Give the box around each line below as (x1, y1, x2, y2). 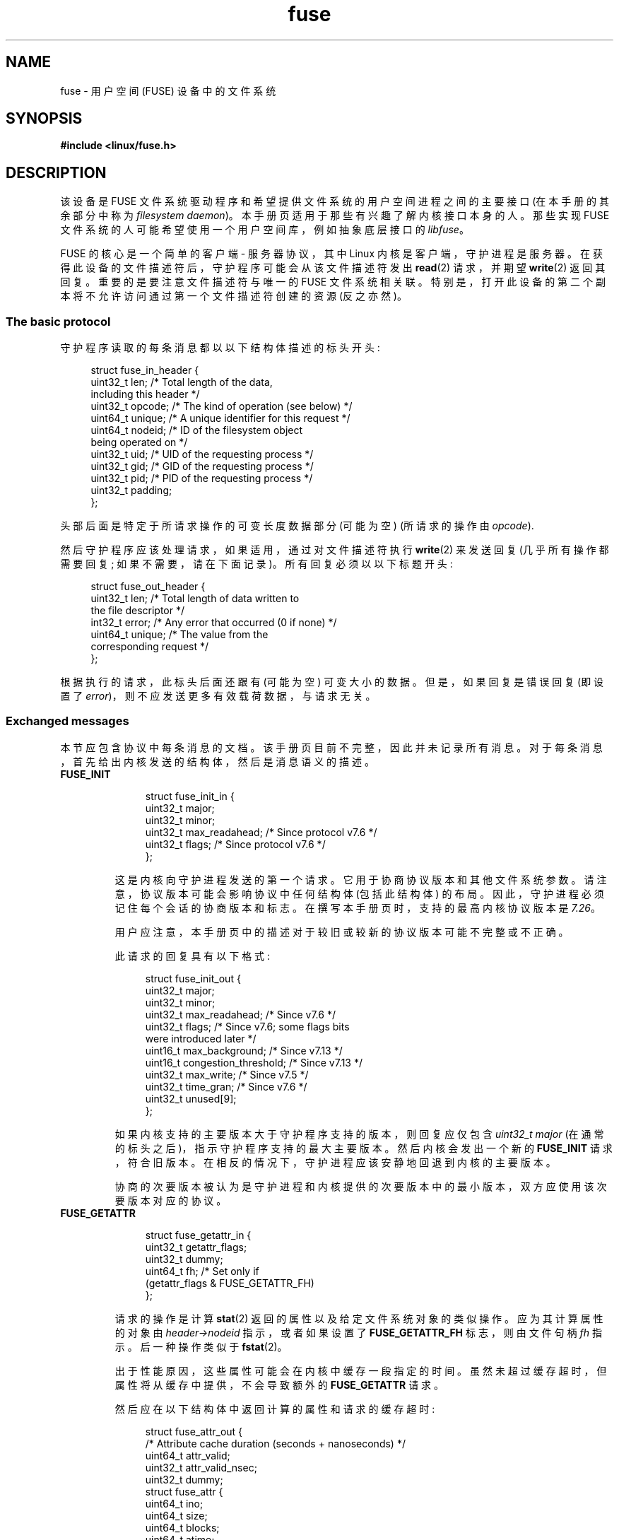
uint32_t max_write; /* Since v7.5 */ (145, 1068, 309, 1081)
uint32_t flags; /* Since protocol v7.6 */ (145, 837, 326, 850)
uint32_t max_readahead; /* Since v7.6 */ (145, 1008, 336, 1021)
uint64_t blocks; (145, 1521, 220, 1534)
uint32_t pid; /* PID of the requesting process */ (90, 472, 313, 485)
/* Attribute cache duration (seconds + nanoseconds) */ (145, 1437, 406, 1450)
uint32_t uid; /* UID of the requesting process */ (90, 448, 314, 461)
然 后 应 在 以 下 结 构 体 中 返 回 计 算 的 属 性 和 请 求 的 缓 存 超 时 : (114, 1402, 435, 1415)
